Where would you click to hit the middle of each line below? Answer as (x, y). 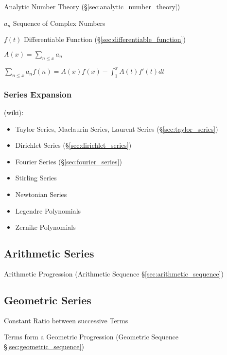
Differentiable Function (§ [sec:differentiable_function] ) (105, 39)
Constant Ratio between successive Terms (66, 320)
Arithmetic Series (49, 253)
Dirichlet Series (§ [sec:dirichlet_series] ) (73, 145)
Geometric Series (48, 300)
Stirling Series (36, 178)
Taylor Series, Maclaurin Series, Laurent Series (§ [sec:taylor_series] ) (117, 128)
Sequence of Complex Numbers (59, 23)
